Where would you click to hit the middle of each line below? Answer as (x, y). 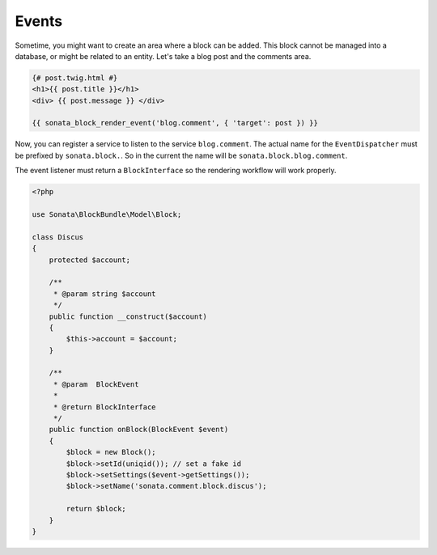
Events (39, 21)
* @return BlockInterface (105, 407)
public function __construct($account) (128, 316)
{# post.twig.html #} (75, 78)
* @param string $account (105, 294)
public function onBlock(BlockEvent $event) (139, 430)
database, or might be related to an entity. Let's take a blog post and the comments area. (163, 56)
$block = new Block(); (111, 452)
